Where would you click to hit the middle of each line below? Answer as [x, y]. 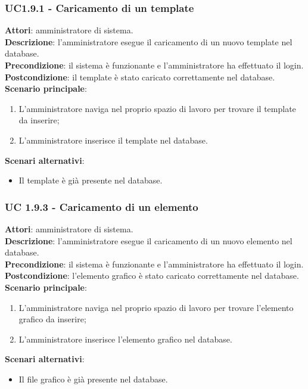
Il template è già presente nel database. [91, 180]
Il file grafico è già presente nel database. [93, 379]
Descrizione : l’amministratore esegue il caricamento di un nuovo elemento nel [149, 240]
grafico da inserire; [52, 319]
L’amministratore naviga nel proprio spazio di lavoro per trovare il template [157, 108]
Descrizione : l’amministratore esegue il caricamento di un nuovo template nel [149, 41]
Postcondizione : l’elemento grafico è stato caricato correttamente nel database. [152, 276]
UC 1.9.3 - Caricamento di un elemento [102, 206]
